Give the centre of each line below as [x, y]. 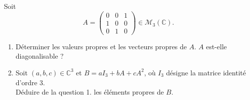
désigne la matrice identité [206, 72]
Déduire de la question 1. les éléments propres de [90, 92]
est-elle [216, 46]
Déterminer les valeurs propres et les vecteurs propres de [101, 46]
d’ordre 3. [30, 82]
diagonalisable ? [40, 56]
